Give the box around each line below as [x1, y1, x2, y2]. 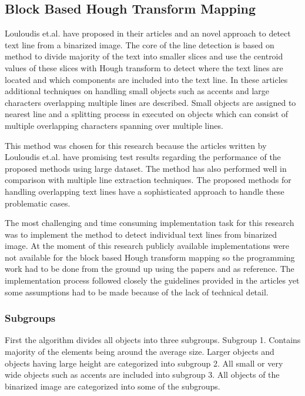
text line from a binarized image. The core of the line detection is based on [5, 38, 274, 51]
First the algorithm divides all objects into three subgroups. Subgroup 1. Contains [5, 334, 301, 346]
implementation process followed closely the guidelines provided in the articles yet [5, 274, 300, 287]
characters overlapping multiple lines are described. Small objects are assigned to [5, 96, 296, 108]
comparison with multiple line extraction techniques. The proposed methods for [5, 174, 291, 186]
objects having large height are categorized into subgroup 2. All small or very [5, 357, 283, 369]
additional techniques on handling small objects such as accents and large [5, 85, 270, 97]
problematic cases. [5, 197, 71, 209]
